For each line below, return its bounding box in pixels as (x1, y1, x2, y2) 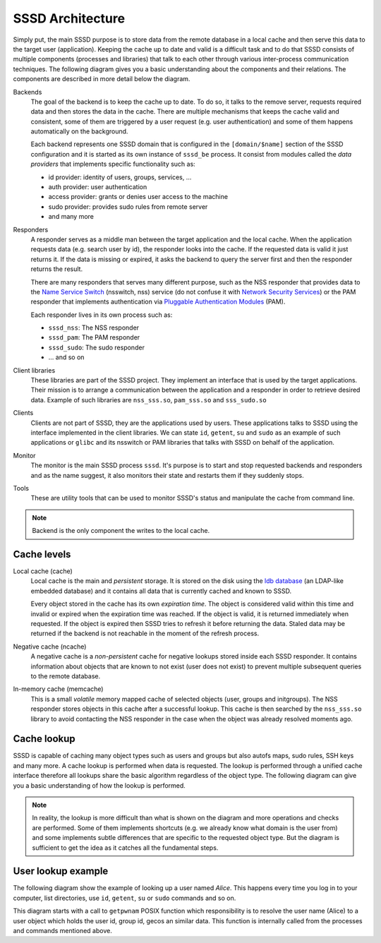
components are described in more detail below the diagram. (13, 75, 190, 83)
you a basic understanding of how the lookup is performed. (13, 781, 186, 790)
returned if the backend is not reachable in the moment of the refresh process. (30, 629, 260, 638)
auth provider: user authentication (48, 183, 147, 191)
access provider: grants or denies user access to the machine (48, 193, 229, 201)
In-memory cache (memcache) (13, 685, 104, 693)
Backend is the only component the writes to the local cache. (32, 527, 210, 535)
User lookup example (13, 865, 109, 877)
